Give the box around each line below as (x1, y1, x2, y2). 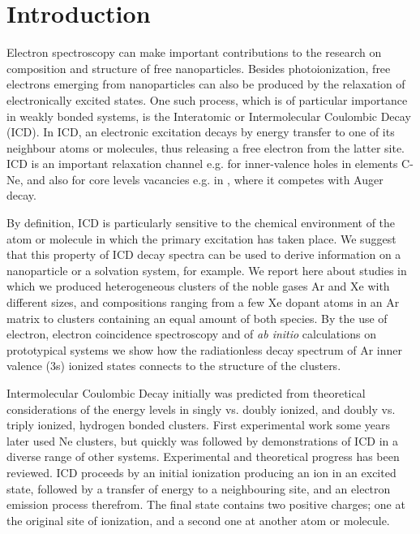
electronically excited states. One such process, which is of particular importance (6, 91, 408, 108)
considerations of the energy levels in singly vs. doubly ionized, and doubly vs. (6, 400, 396, 417)
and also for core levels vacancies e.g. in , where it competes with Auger (27, 170, 384, 187)
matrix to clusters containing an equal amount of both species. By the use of (6, 309, 388, 326)
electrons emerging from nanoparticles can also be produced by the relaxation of (6, 75, 405, 93)
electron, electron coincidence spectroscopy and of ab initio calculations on (6, 325, 376, 342)
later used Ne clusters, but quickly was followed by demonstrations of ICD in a (6, 432, 398, 449)
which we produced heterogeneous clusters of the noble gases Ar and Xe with (6, 278, 390, 295)
